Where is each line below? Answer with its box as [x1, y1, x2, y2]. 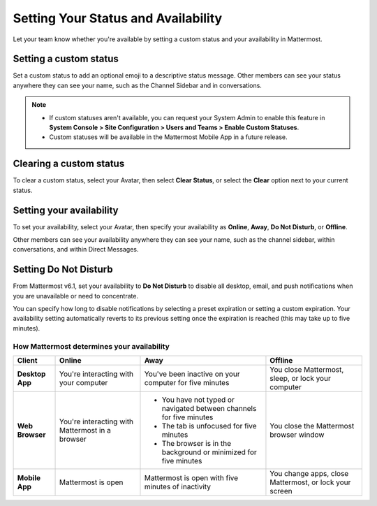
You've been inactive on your [144, 369, 240, 379]
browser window [269, 430, 325, 440]
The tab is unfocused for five [161, 421, 257, 431]
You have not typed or [161, 395, 235, 405]
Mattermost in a [59, 426, 112, 435]
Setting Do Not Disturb [13, 263, 113, 275]
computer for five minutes [144, 378, 230, 387]
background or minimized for [161, 447, 258, 457]
